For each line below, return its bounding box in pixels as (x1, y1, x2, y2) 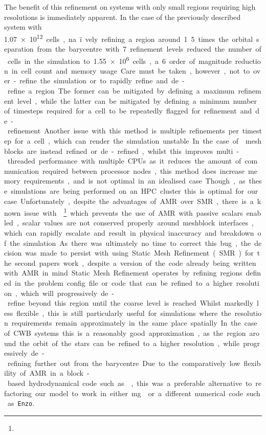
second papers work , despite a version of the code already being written (14, 257, 256, 268)
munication (4, 165, 39, 176)
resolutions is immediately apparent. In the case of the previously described (4, 11, 241, 22)
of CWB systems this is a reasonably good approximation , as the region (4, 327, 246, 338)
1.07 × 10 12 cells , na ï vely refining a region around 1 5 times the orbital (4, 32, 253, 44)
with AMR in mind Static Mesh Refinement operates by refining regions (4, 267, 242, 278)
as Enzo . (7, 398, 35, 408)
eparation (4, 43, 34, 54)
